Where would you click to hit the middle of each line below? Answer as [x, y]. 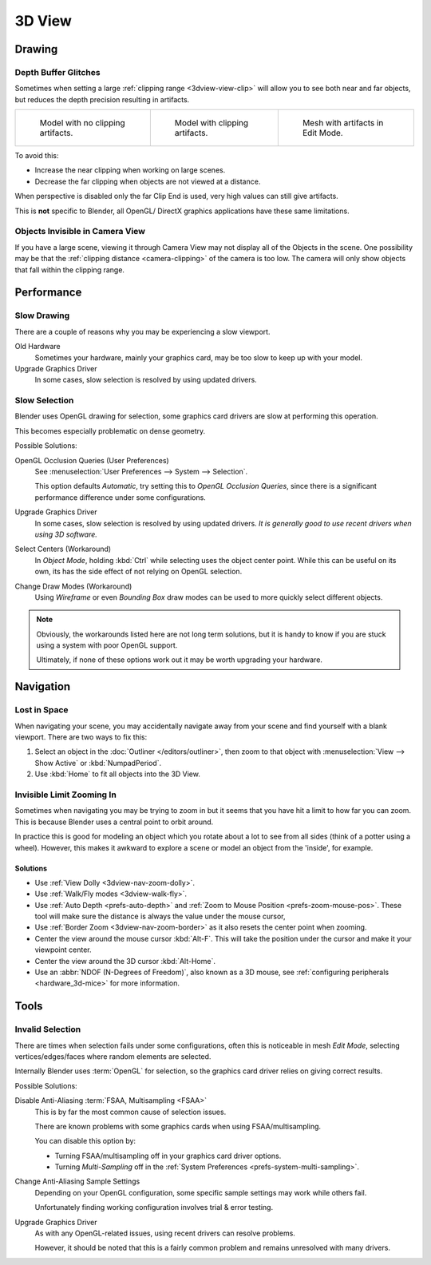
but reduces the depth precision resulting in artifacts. [102, 99]
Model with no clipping [82, 123]
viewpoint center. [63, 950]
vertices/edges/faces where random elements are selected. [113, 1056]
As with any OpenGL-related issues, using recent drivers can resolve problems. [165, 1233]
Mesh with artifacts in [343, 123]
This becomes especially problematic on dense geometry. [110, 430]
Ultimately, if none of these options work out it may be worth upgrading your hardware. [180, 660]
